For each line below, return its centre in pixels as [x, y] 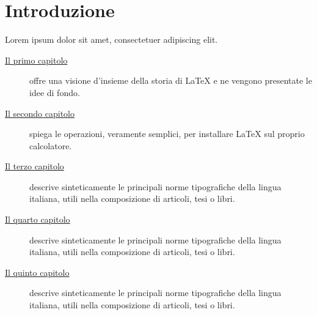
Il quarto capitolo [38, 219]
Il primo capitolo [36, 60]
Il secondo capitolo [40, 113]
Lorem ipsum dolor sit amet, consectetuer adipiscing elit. [111, 39]
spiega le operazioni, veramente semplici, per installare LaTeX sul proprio [167, 134]
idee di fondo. [55, 92]
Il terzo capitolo [35, 166]
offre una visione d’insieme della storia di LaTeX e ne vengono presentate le [171, 80]
